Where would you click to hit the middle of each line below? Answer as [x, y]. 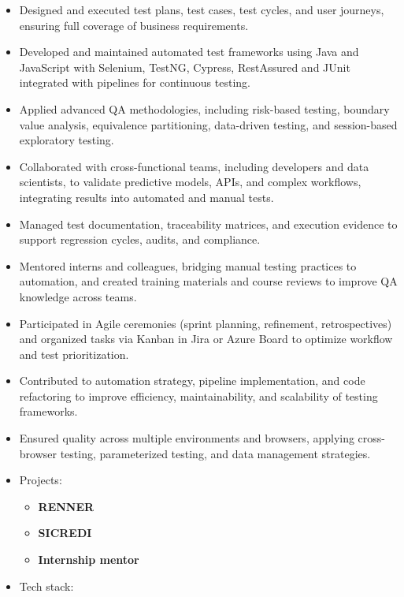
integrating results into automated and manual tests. [146, 197]
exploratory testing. [67, 140]
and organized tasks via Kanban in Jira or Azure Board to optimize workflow [206, 339]
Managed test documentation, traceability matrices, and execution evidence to [208, 224]
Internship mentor [89, 560]
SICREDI [65, 533]
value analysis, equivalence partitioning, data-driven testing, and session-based [208, 124]
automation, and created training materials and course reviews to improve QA [208, 281]
